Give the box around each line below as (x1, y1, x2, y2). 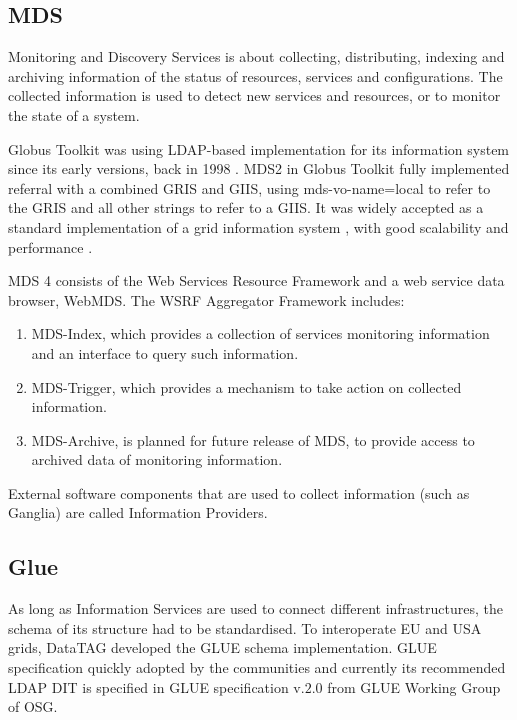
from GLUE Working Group (327, 676, 501, 697)
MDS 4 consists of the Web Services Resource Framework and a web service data (8, 270, 505, 291)
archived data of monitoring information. (31, 449, 283, 470)
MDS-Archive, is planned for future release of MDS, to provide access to (31, 429, 475, 450)
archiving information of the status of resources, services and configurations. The (8, 65, 503, 86)
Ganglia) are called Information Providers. (8, 502, 268, 523)
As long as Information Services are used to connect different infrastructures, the (8, 598, 503, 619)
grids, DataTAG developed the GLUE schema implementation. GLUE (8, 637, 437, 658)
